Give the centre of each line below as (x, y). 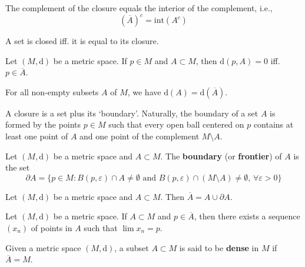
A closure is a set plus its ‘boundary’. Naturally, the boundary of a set (132, 113)
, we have (144, 91)
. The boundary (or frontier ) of (221, 156)
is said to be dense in (219, 247)
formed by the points (43, 124)
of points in (52, 228)
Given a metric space (43, 247)
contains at (273, 124)
